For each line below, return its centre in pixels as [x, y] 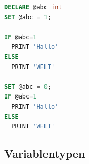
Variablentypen [45, 154]
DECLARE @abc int [33, 7]
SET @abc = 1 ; [28, 17]
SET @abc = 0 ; [28, 87]
